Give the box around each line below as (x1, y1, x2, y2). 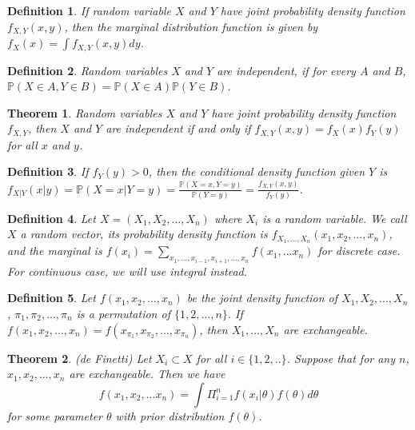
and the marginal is (7, 242, 102, 259)
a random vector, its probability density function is (20, 225, 268, 242)
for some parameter (7, 407, 102, 424)
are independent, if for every (217, 62, 356, 78)
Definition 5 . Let (7, 289, 96, 306)
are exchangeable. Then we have (69, 365, 225, 382)
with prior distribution (115, 407, 225, 424)
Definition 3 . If (7, 163, 89, 180)
